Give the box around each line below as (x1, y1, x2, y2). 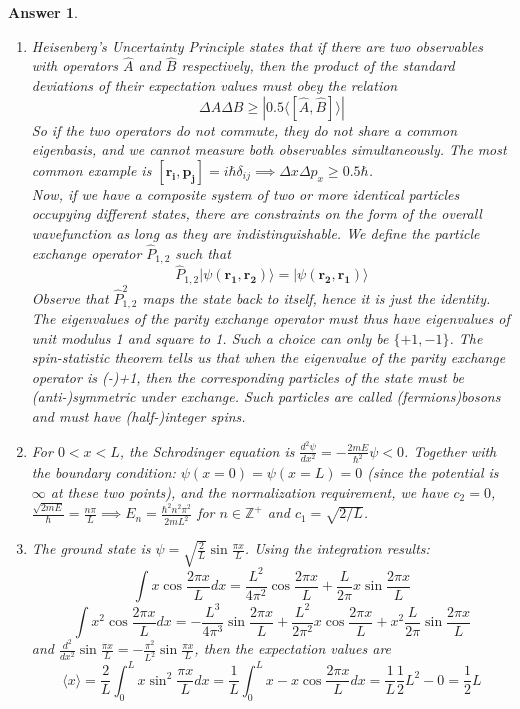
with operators (31, 55, 119, 76)
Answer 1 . (8, 2, 78, 22)
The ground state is (31, 538, 151, 559)
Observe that (31, 287, 109, 308)
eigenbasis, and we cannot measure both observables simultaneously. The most (31, 139, 507, 160)
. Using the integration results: (244, 538, 430, 559)
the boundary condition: (31, 462, 176, 483)
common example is (31, 159, 152, 180)
